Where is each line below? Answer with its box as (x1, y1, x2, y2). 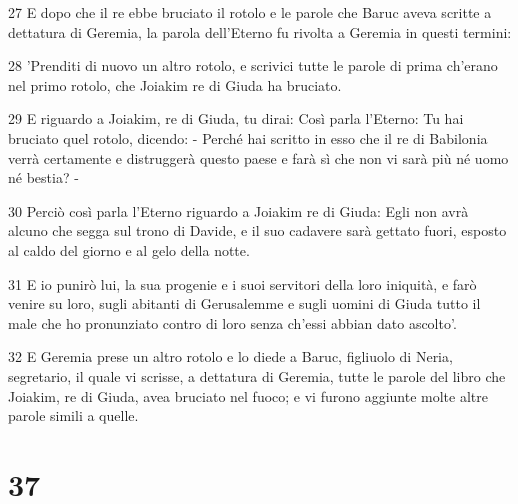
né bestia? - (8, 167, 79, 188)
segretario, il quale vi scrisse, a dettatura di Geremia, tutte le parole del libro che (8, 365, 506, 386)
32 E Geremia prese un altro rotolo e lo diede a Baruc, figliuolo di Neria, (8, 346, 453, 367)
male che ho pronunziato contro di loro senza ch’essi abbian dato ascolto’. (8, 312, 457, 333)
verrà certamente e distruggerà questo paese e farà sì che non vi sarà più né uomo (8, 147, 509, 168)
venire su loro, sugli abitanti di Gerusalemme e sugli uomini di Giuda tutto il (8, 293, 481, 314)
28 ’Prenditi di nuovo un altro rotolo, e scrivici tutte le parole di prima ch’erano (8, 55, 498, 76)
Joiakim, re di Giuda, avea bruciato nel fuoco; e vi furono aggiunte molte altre (8, 385, 488, 406)
